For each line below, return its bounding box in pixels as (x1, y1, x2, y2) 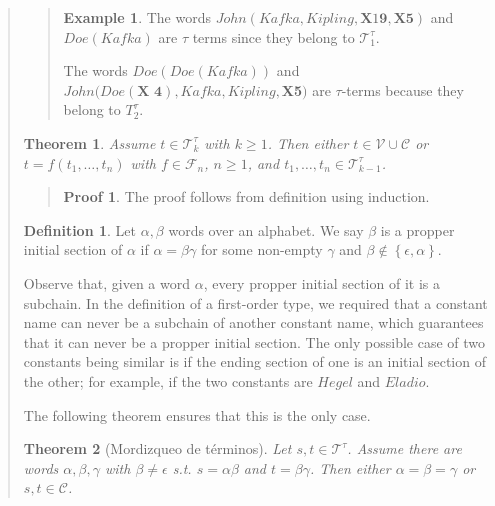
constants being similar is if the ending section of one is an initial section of (23, 351, 486, 372)
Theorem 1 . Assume (23, 132, 156, 153)
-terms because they (341, 79, 464, 100)
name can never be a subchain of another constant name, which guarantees (23, 312, 484, 333)
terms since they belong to (192, 26, 355, 47)
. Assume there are (347, 438, 462, 459)
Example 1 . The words (63, 7, 211, 27)
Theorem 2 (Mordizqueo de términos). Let (23, 438, 292, 459)
